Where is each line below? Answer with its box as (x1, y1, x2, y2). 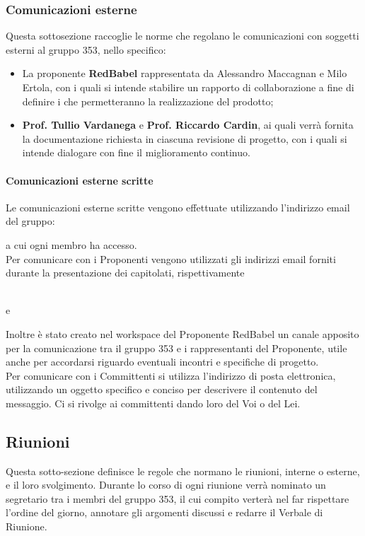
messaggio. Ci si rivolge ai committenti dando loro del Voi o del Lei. (6, 395, 301, 410)
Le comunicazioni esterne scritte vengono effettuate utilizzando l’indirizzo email (6, 199, 350, 214)
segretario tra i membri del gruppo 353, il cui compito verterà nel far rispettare (6, 491, 349, 506)
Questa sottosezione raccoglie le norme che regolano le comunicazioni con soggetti (6, 28, 359, 43)
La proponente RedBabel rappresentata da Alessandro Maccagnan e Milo (22, 66, 347, 81)
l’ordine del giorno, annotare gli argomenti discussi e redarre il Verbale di (6, 505, 323, 520)
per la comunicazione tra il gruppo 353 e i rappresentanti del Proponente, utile (6, 340, 347, 355)
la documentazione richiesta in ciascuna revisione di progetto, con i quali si (22, 131, 347, 146)
